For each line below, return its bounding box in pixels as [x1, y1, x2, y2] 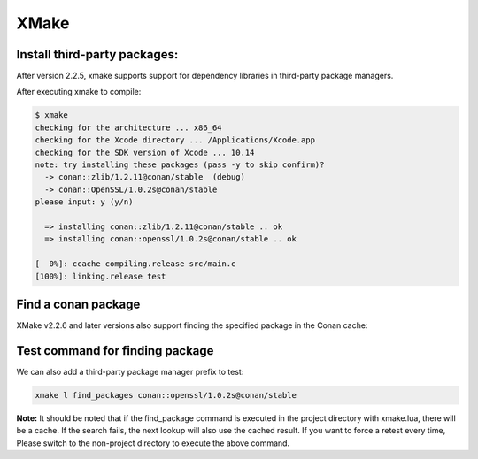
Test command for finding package [16, 343, 214, 358]
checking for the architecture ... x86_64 [35, 122, 222, 133]
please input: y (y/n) [35, 197, 134, 207]
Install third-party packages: [16, 47, 179, 62]
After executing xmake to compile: [16, 87, 142, 97]
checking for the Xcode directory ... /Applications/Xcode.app [35, 135, 316, 145]
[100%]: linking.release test [35, 271, 166, 281]
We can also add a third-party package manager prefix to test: [16, 366, 244, 377]
